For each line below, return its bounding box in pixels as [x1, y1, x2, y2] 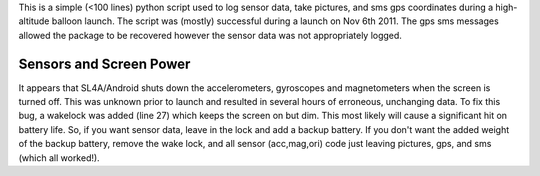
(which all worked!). [18, 151, 100, 164]
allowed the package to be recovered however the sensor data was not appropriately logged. [18, 29, 402, 41]
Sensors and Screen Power [18, 55, 191, 72]
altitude [18, 15, 50, 27]
